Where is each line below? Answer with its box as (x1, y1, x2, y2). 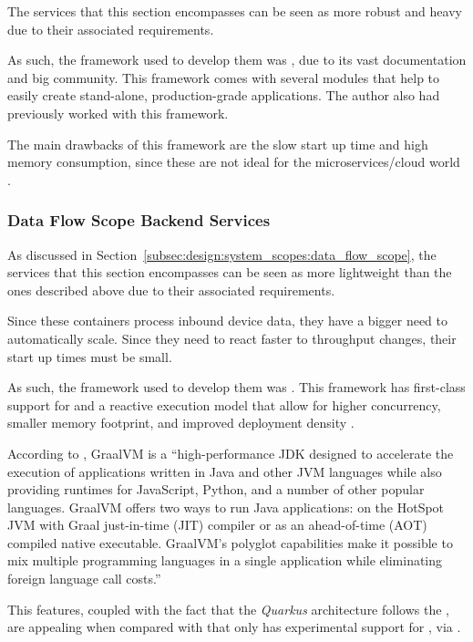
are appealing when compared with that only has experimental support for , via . (7, 617, 461, 637)
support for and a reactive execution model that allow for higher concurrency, (7, 395, 441, 414)
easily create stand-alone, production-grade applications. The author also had (7, 86, 440, 105)
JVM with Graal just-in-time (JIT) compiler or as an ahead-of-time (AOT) (7, 515, 427, 534)
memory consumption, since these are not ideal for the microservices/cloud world (7, 152, 460, 171)
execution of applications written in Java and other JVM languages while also (7, 461, 442, 481)
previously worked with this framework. (7, 103, 229, 122)
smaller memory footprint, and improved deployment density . (7, 413, 355, 432)
